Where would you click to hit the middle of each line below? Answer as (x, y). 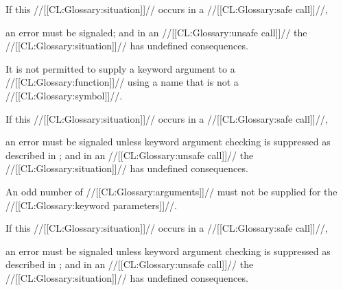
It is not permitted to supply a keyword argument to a (120, 68)
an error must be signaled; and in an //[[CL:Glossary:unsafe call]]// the (156, 32)
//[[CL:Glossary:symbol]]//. (64, 95)
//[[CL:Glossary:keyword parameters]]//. (91, 205)
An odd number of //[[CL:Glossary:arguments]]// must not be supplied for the (171, 191)
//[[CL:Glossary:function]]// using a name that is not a (122, 82)
